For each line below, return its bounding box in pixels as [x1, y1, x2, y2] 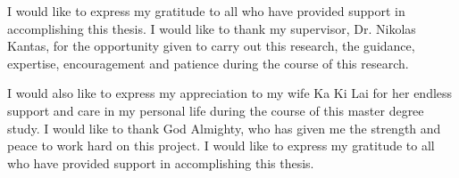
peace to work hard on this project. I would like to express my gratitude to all [7, 136, 435, 155]
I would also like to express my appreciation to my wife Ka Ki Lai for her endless [7, 84, 453, 102]
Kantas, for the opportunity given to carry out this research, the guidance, [7, 36, 415, 55]
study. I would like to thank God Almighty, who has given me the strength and [7, 118, 441, 137]
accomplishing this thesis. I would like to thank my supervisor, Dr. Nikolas [7, 19, 416, 37]
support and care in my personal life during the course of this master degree [7, 101, 424, 119]
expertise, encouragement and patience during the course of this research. [7, 53, 409, 72]
